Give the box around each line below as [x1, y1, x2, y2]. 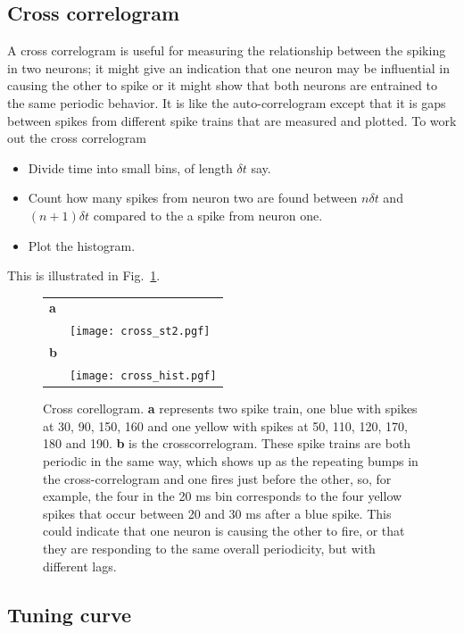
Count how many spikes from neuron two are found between [28, 188, 358, 207]
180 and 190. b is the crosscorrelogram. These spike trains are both [43, 434, 411, 453]
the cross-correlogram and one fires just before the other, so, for [43, 469, 392, 487]
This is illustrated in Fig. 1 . [7, 266, 161, 285]
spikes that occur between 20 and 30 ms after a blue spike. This [43, 504, 392, 522]
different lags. [43, 556, 117, 575]
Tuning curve [7, 600, 132, 628]
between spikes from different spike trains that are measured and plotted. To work [7, 111, 457, 129]
